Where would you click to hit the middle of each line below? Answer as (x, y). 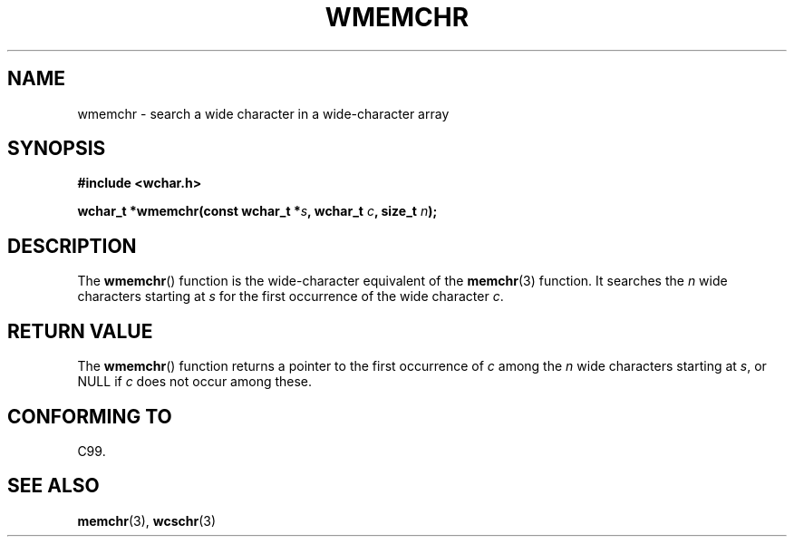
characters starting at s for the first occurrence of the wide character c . (290, 296)
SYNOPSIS (57, 149)
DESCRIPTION (72, 246)
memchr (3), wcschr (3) (147, 520)
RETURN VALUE (80, 331)
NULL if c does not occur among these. (195, 382)
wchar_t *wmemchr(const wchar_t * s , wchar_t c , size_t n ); (257, 211)
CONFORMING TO (90, 416)
